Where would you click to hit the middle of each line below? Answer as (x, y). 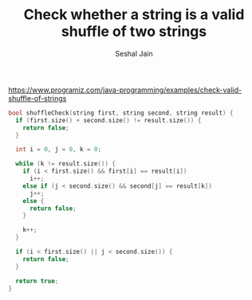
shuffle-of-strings (37, 98)
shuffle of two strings (134, 31)
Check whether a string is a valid (134, 15)
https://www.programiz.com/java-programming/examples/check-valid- (125, 90)
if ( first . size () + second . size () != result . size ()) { (108, 120)
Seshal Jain (134, 53)
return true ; (37, 281)
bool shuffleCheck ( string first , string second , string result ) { (121, 113)
